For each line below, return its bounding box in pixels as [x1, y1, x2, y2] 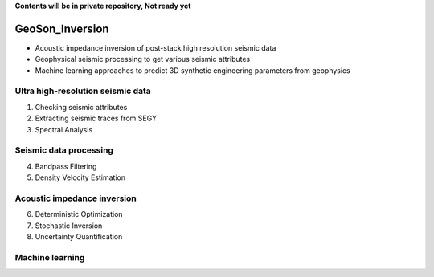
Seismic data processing [14, 145, 114, 156]
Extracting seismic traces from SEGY [35, 113, 157, 124]
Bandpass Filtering [35, 161, 97, 171]
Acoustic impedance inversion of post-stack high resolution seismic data [35, 43, 276, 52]
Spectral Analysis [35, 124, 93, 134]
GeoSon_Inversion [14, 22, 109, 35]
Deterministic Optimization [35, 210, 124, 219]
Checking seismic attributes [35, 102, 128, 112]
